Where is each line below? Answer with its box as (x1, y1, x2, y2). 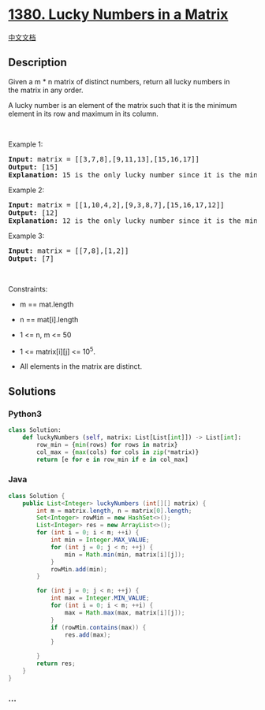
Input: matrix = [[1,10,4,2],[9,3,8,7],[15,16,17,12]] (8, 200, 225, 210)
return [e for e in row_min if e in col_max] (36, 455, 189, 463)
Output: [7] (8, 254, 54, 263)
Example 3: (8, 231, 45, 240)
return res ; (36, 660, 77, 667)
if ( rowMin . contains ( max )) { (50, 623, 147, 631)
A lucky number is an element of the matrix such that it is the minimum (8, 100, 237, 110)
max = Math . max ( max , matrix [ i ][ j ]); (64, 608, 185, 616)
